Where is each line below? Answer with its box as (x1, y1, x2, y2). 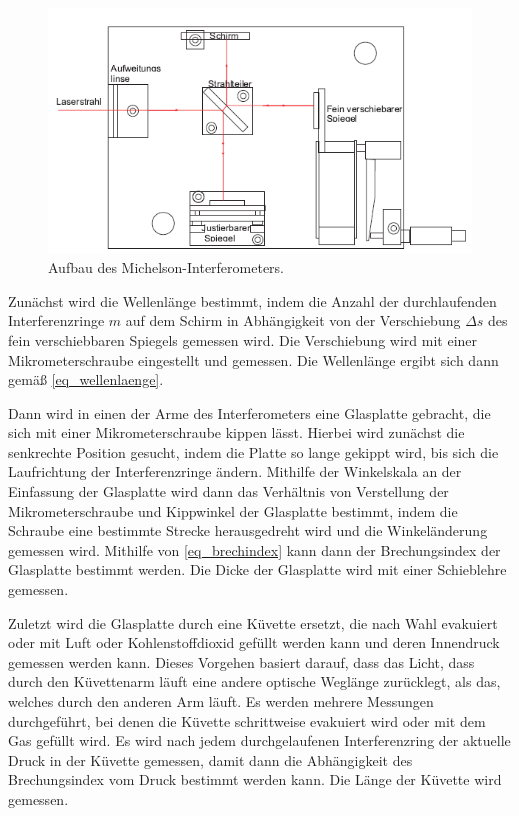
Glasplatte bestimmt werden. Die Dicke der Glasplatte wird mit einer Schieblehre (8, 559, 507, 580)
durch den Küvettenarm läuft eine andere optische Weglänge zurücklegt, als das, (8, 671, 501, 692)
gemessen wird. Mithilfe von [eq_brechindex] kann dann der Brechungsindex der (8, 539, 501, 560)
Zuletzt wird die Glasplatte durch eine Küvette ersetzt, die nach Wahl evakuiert (8, 612, 498, 633)
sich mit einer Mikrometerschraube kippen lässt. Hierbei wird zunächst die (8, 422, 465, 443)
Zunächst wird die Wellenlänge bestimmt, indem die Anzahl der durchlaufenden (8, 290, 497, 311)
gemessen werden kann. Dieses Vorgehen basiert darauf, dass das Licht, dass (8, 651, 475, 672)
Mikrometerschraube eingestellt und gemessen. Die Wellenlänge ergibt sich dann (8, 349, 499, 370)
